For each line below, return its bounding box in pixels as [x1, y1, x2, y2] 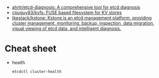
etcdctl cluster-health [11, 69, 62, 74]
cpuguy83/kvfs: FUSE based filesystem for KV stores [11, 9, 122, 15]
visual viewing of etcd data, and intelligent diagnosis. [11, 25, 121, 31]
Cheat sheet [4, 43, 56, 54]
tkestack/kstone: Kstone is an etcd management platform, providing [11, 15, 152, 20]
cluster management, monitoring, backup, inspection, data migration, [11, 20, 154, 26]
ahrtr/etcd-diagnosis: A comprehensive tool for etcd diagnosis [11, 4, 140, 10]
